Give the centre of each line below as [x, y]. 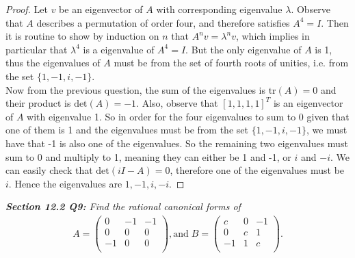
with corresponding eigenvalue [219, 9]
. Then [335, 22]
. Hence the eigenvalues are [65, 183]
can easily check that [49, 170]
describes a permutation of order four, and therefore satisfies [163, 22]
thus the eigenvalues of [53, 63]
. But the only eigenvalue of [244, 49]
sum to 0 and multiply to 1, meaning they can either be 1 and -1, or [148, 156]
